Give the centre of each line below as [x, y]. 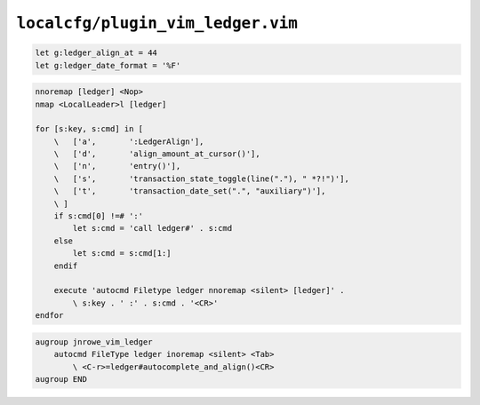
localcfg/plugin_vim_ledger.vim [157, 23]
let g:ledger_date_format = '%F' [108, 65]
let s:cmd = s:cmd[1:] [122, 254]
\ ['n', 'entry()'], [117, 166]
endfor [49, 316]
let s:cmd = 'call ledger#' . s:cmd [152, 228]
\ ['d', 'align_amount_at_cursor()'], [157, 154]
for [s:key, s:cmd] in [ [89, 129]
